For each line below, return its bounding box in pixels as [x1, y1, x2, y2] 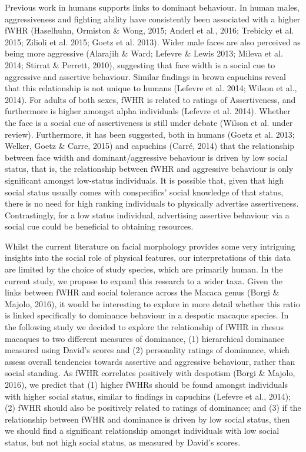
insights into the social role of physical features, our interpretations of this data [5, 251, 291, 264]
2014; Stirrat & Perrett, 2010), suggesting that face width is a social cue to [5, 58, 275, 71]
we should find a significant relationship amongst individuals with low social [5, 424, 280, 437]
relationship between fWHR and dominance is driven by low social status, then [5, 413, 290, 425]
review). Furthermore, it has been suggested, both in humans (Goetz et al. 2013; [5, 128, 295, 140]
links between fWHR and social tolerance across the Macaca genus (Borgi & [5, 286, 280, 298]
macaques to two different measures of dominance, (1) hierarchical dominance [5, 332, 285, 344]
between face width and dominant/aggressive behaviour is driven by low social [5, 151, 288, 163]
